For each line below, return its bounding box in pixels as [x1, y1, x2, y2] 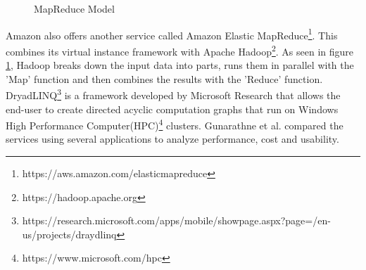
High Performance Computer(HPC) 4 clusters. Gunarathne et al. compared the [6, 116, 343, 132]
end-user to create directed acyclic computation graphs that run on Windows [6, 101, 339, 116]
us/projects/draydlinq [22, 226, 117, 241]
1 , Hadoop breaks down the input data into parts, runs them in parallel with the [6, 58, 354, 72]
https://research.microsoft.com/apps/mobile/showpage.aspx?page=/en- [22, 213, 331, 228]
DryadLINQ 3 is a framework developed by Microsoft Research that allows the [6, 86, 341, 102]
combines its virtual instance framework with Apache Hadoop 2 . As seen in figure [6, 41, 354, 58]
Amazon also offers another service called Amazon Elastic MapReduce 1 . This [6, 25, 338, 42]
